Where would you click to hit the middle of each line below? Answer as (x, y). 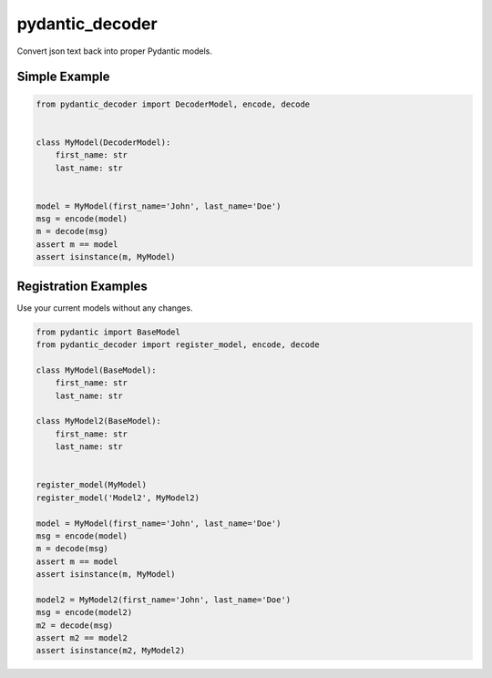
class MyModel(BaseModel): (96, 370)
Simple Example (63, 77)
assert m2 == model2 (82, 638)
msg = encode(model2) (84, 612)
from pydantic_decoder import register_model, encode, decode (178, 345)
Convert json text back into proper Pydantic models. (115, 51)
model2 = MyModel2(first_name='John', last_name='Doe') (164, 600)
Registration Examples (82, 286)
